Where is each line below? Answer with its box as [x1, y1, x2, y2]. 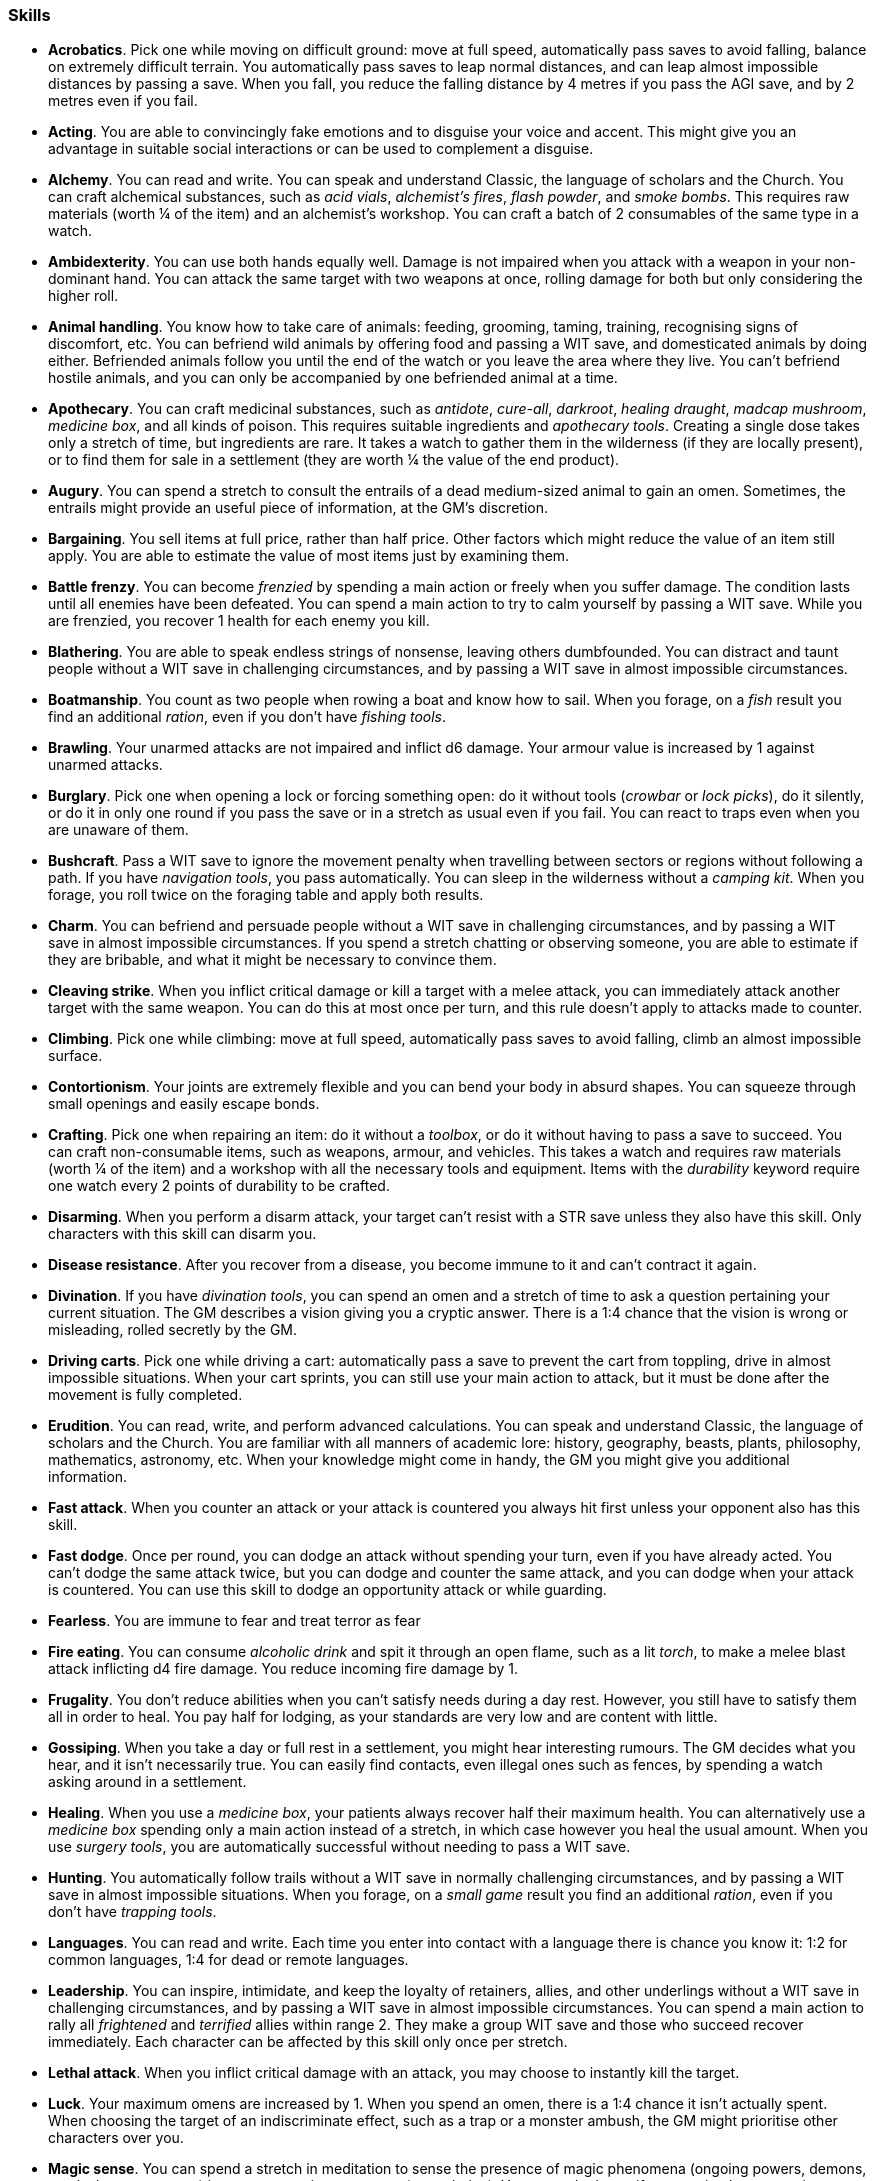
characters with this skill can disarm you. [48, 1225, 317, 1243]
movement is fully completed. [48, 1386, 243, 1404]
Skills [8, 5, 51, 25]
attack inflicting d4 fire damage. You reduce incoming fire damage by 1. [48, 1660, 518, 1678]
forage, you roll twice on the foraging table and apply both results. [48, 886, 484, 904]
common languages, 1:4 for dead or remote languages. [48, 1951, 409, 1969]
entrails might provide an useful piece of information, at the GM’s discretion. [48, 499, 548, 517]
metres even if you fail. [48, 92, 198, 110]
